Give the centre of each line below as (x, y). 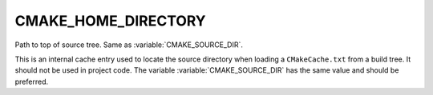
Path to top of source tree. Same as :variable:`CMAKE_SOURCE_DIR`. (129, 45)
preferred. (32, 81)
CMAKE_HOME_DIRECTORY (110, 21)
